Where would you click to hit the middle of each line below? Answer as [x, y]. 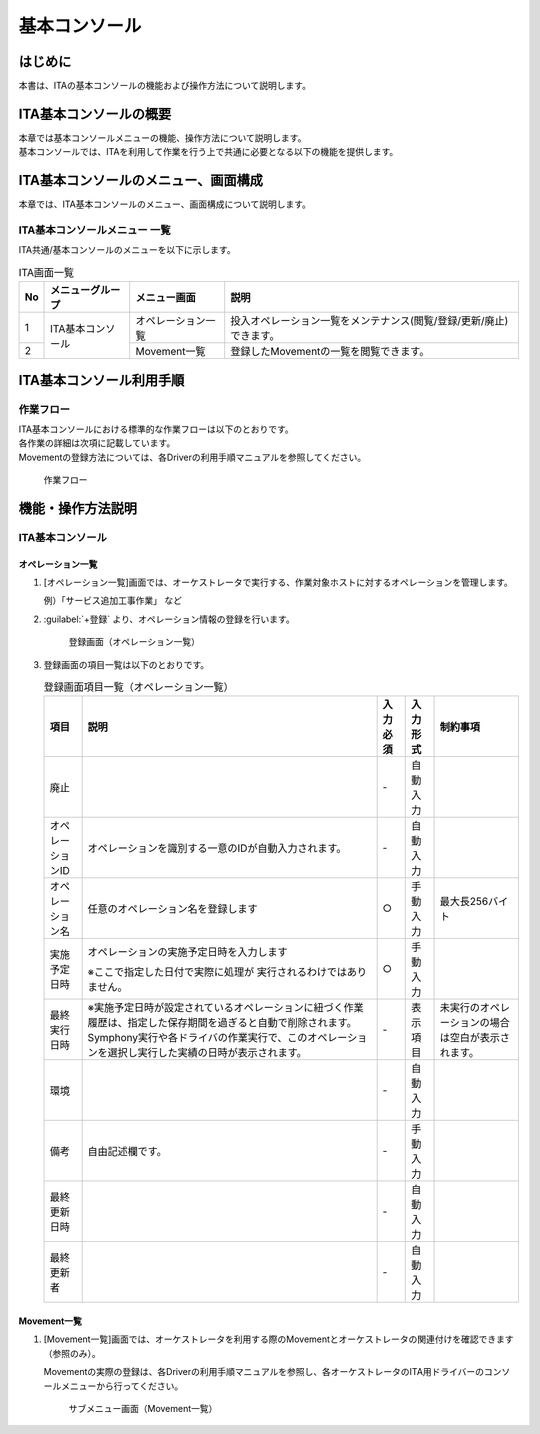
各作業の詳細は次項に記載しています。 [97, 443]
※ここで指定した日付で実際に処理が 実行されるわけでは [217, 972]
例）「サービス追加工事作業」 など [112, 601]
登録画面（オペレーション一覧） [134, 642]
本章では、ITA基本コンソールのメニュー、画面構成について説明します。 [165, 204]
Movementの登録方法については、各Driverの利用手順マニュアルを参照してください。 [192, 457]
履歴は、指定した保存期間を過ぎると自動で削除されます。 [222, 1023]
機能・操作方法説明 [77, 508]
